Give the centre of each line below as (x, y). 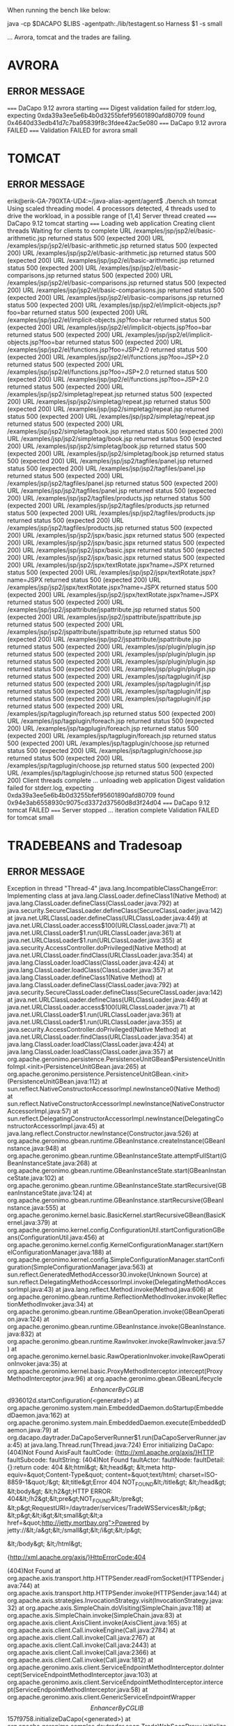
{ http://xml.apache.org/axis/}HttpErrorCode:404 (77, 1557)
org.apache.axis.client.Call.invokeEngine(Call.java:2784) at (91, 1630)
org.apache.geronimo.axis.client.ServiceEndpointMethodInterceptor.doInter (116, 1667)
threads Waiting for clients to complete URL (70, 231)
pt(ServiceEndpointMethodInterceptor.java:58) (74, 1689)
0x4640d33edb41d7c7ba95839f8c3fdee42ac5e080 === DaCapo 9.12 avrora (117, 123)
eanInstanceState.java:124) (46, 1193)
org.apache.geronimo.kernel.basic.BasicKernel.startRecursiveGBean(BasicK (117, 1215)
